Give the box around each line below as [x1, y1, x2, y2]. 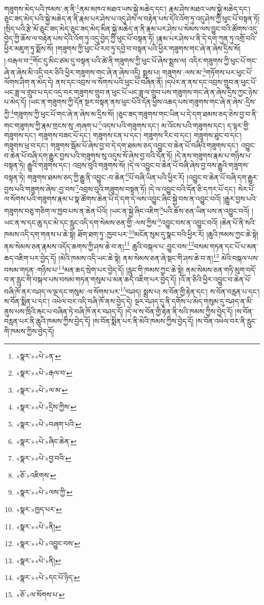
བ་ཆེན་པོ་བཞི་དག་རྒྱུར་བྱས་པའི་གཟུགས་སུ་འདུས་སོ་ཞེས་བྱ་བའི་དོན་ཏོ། [4, 150, 173, 160]
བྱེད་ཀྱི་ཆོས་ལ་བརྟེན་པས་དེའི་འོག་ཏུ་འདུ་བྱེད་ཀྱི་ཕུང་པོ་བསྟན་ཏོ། [4, 33, 154, 44]
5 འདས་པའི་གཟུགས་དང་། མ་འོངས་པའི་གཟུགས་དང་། [98, 119, 225, 130]
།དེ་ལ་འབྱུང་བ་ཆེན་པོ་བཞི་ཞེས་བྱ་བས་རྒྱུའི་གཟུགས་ [127, 160, 249, 171]
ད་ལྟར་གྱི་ [227, 120, 250, 130]
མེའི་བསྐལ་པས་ [221, 252, 259, 263]
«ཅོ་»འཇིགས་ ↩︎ [16, 469, 56, 480]
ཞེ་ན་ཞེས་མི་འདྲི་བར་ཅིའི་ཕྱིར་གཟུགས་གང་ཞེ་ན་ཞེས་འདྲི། [4, 66, 141, 77]
